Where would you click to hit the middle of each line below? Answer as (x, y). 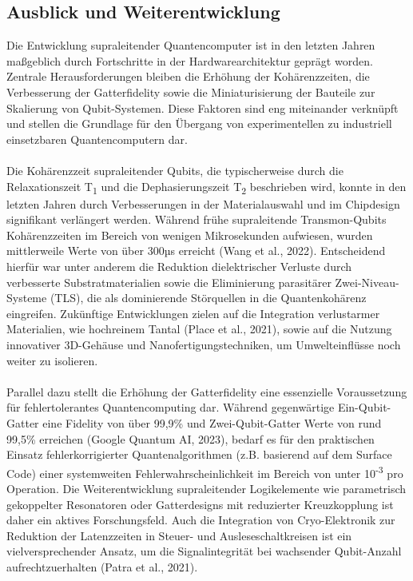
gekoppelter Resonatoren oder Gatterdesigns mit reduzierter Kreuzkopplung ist (200, 504)
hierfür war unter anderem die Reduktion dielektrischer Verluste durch (179, 267)
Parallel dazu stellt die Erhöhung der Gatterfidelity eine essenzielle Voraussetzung (207, 391)
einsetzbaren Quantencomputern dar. (97, 139)
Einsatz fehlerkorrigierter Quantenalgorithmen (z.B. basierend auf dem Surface (199, 454)
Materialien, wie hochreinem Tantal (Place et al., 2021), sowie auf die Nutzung (199, 329)
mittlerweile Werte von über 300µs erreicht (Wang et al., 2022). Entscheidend (196, 251)
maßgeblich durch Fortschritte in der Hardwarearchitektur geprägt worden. (190, 60)
